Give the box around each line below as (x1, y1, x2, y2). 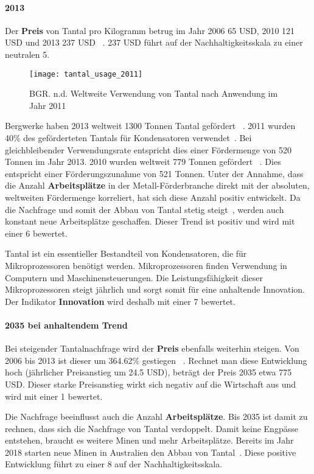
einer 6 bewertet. (5, 226, 68, 239)
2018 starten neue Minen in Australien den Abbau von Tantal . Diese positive (5, 445, 296, 458)
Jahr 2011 (29, 99, 66, 111)
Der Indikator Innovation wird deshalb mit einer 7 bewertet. (5, 295, 235, 307)
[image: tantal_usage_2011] (29, 69, 143, 78)
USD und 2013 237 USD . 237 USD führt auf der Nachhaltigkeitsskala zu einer (5, 36, 303, 49)
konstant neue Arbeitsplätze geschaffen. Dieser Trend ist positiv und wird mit (5, 215, 295, 228)
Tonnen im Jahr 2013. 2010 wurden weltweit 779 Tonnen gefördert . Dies (5, 155, 281, 168)
